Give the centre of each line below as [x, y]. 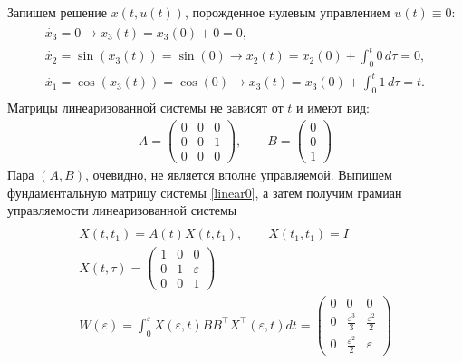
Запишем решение [57, 12]
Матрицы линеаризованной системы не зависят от [145, 108]
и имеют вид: [333, 108]
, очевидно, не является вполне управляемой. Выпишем [239, 175]
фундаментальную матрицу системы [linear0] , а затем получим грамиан [205, 192]
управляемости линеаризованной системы [122, 210]
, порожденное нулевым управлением [287, 12]
